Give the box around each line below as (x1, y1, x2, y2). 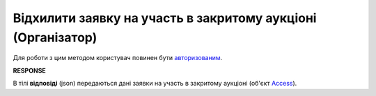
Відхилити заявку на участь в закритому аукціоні (13, 10, 317, 26)
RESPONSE (13, 66, 47, 75)
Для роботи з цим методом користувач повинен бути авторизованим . (13, 54, 223, 62)
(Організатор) (13, 30, 97, 45)
